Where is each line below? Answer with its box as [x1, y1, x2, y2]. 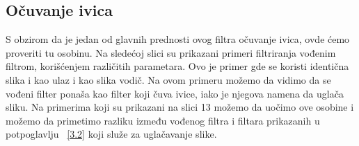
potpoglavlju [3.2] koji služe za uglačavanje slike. [6, 127, 217, 141]
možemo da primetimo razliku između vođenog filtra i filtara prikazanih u [6, 113, 320, 127]
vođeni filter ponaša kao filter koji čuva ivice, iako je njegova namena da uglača [6, 86, 344, 100]
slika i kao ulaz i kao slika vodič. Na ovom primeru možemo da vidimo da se [6, 72, 331, 86]
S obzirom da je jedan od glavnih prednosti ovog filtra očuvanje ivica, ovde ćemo [6, 32, 350, 46]
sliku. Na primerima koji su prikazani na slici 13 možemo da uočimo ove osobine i [6, 100, 354, 114]
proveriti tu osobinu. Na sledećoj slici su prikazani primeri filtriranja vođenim [6, 45, 336, 60]
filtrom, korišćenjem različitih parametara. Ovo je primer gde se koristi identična [6, 59, 349, 73]
